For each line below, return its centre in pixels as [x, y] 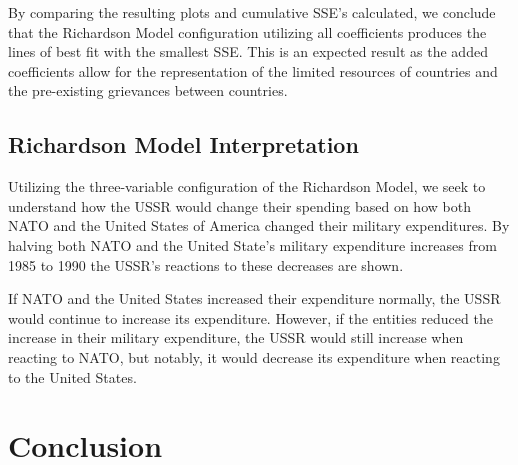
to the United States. [72, 376]
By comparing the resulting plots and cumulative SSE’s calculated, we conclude [252, 12]
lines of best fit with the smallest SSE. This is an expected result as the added [248, 51]
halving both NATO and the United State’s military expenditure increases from [252, 244]
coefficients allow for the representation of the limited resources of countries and [253, 70]
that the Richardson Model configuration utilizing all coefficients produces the [247, 31]
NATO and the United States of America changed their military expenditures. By [259, 225]
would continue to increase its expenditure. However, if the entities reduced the [250, 317]
